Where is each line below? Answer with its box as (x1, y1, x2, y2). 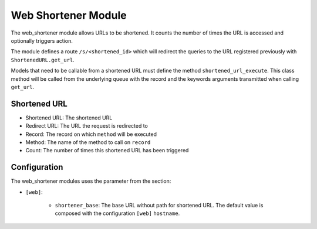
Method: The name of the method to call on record (25, 138, 151, 146)
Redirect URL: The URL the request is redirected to (25, 122, 148, 129)
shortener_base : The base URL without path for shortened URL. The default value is (55, 202, 264, 209)
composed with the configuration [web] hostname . (55, 210, 180, 217)
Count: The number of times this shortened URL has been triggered (25, 147, 189, 154)
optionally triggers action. (11, 37, 73, 44)
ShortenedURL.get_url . (11, 56, 75, 63)
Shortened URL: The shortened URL (25, 114, 113, 121)
